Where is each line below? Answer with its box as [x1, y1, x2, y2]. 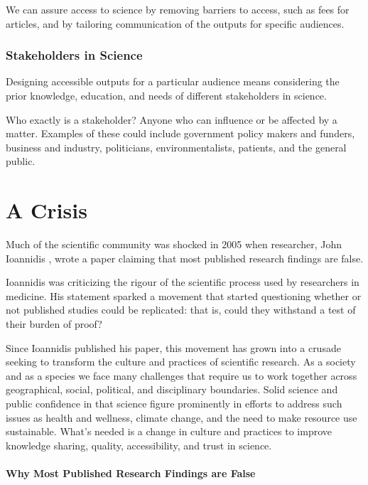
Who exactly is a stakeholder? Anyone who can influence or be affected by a [6, 112, 337, 127]
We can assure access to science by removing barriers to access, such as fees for [6, 2, 350, 16]
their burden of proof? [6, 316, 102, 331]
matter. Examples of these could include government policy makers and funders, [6, 126, 355, 141]
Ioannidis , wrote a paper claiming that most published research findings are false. [6, 250, 364, 265]
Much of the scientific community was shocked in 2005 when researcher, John [6, 237, 342, 252]
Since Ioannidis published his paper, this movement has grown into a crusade [6, 340, 341, 355]
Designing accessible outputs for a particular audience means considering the [6, 74, 340, 89]
